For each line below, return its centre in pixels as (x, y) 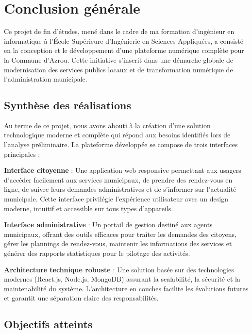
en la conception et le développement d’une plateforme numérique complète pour (124, 50)
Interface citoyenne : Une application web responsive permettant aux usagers (123, 170)
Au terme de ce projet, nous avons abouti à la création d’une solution (107, 125)
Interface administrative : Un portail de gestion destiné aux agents (108, 225)
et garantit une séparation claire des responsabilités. (81, 298)
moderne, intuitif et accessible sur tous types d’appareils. (89, 208)
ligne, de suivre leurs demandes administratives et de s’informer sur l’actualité (120, 189)
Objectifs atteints (48, 324)
